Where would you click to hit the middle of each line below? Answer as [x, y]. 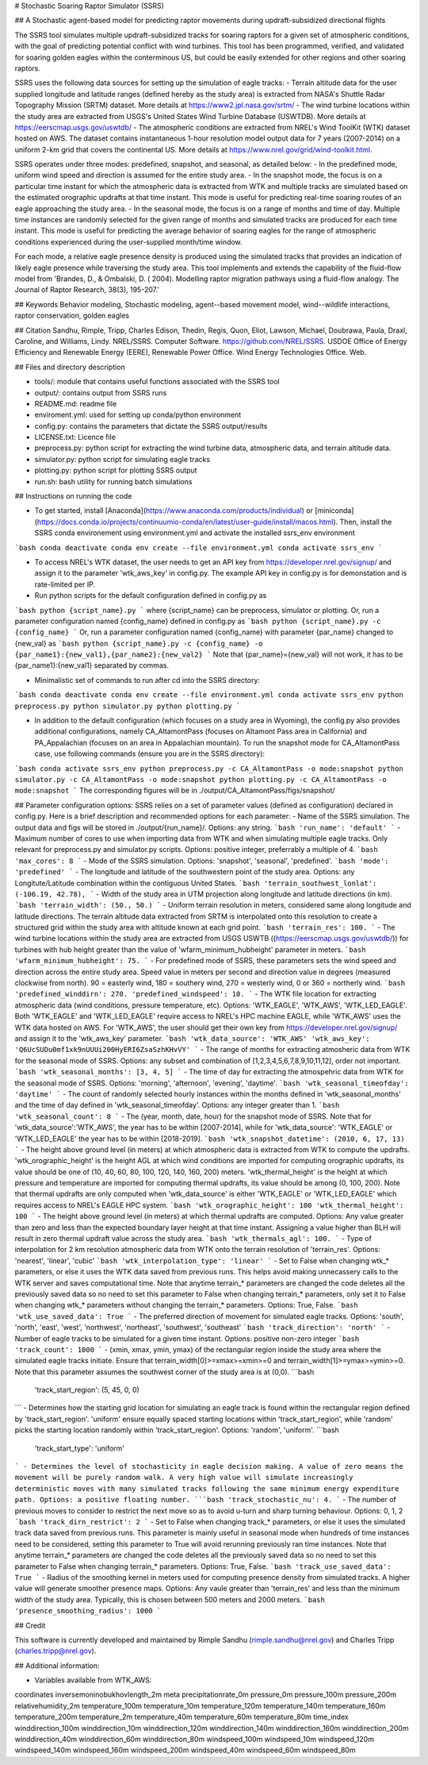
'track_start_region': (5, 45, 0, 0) [87, 1390]
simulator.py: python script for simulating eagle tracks [122, 459]
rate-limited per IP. [65, 584]
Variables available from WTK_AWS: [93, 1680]
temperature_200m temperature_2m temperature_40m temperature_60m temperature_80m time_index [182, 1717]
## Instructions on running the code [73, 496]
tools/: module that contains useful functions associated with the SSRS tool [157, 382]
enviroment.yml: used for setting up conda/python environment [138, 415]
